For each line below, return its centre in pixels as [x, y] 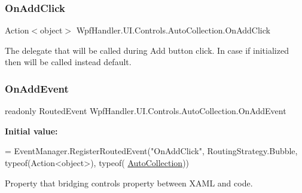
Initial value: [31, 131]
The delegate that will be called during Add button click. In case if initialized [147, 50]
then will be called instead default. [68, 62]
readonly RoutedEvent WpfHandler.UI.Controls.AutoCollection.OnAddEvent [146, 111]
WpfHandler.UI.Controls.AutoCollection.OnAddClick [173, 30]
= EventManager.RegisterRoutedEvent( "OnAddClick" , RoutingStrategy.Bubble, [151, 151]
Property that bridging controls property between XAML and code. [129, 183]
